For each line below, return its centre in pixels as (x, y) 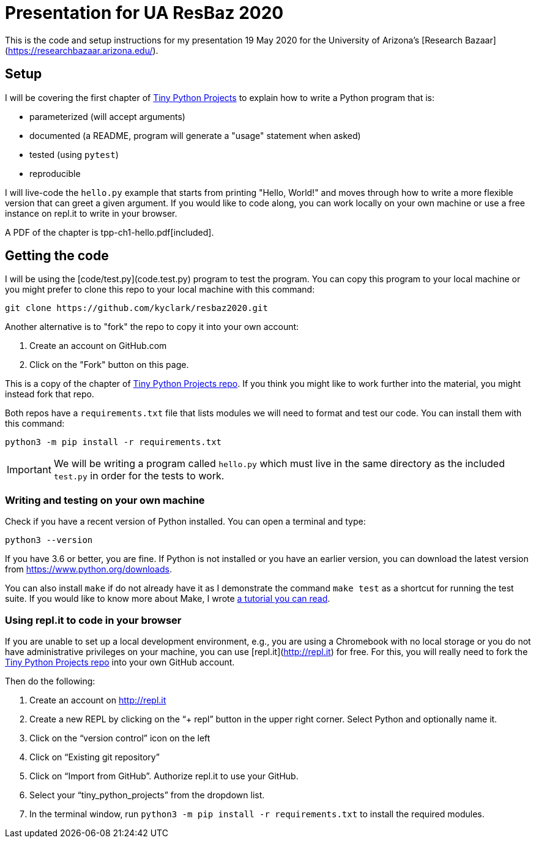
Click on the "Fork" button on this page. (109, 365)
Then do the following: (50, 681)
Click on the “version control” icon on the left (120, 738)
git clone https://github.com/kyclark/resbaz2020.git (136, 308)
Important (29, 470)
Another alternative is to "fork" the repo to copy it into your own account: (152, 327)
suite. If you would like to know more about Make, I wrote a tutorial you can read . (168, 599)
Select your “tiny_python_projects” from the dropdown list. (147, 795)
